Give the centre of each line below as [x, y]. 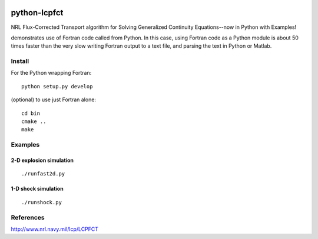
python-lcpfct [37, 13]
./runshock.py [42, 202]
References [28, 217]
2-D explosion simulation [42, 160]
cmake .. [34, 122]
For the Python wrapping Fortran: [51, 73]
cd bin [31, 113]
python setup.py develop [57, 86]
